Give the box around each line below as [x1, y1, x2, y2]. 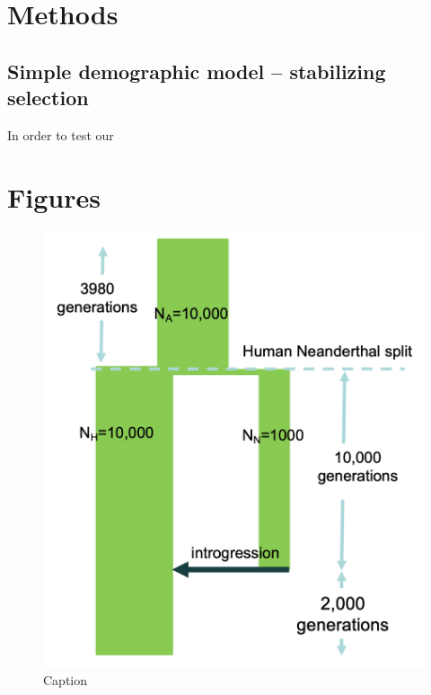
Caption [43, 671, 88, 690]
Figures [7, 178, 101, 215]
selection [7, 84, 89, 111]
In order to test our [7, 125, 114, 144]
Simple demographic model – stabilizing [7, 57, 386, 85]
